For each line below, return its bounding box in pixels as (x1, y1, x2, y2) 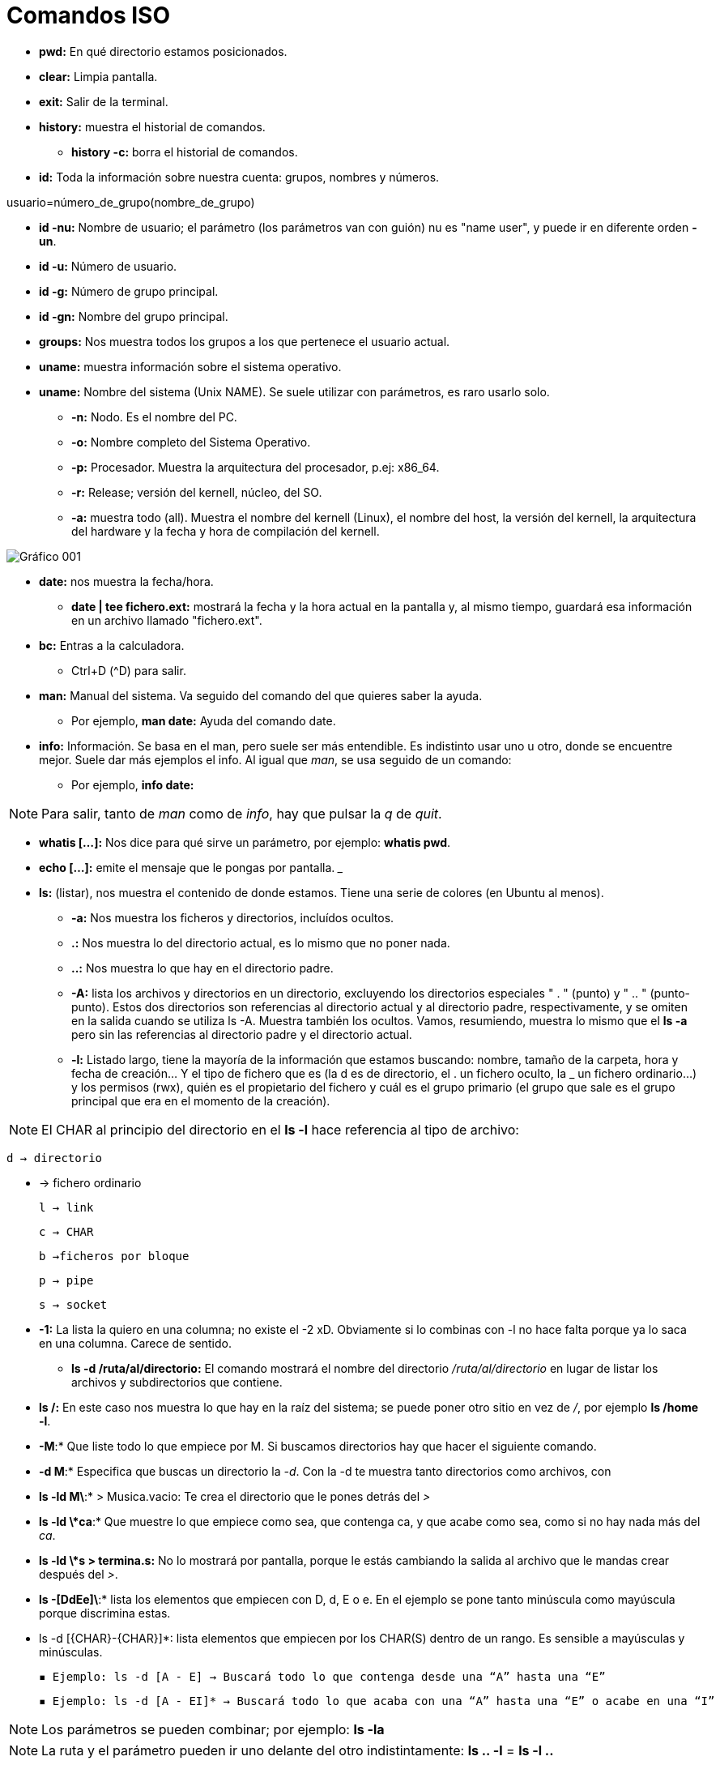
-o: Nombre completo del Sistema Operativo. (71, 434, 311, 449)
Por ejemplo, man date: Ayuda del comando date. (71, 713, 336, 728)
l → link (39, 1200, 94, 1214)
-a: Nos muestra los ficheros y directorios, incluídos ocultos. (71, 910, 394, 925)
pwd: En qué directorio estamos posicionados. (39, 44, 288, 58)
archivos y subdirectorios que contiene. (71, 1374, 283, 1389)
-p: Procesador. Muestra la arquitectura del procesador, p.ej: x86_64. (71, 459, 440, 474)
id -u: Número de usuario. (39, 259, 177, 273)
